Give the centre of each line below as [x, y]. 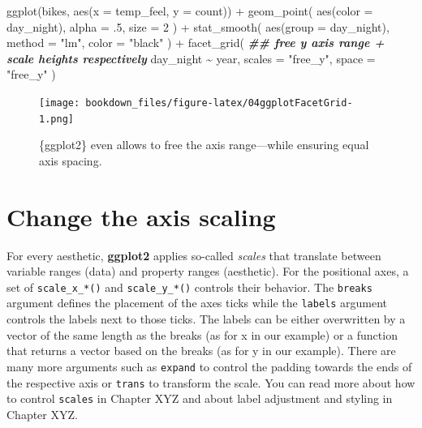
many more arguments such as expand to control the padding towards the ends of [209, 366]
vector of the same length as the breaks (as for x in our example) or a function [202, 334]
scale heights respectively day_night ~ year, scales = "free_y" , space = [191, 58]
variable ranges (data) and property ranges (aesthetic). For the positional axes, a [208, 271]
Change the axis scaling [141, 216]
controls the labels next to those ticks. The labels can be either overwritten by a [206, 319]
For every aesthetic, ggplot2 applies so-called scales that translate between [194, 255]
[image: [60, 103]
